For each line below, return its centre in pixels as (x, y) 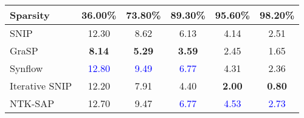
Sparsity (30, 15)
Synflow (26, 68)
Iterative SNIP (41, 86)
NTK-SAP (32, 103)
